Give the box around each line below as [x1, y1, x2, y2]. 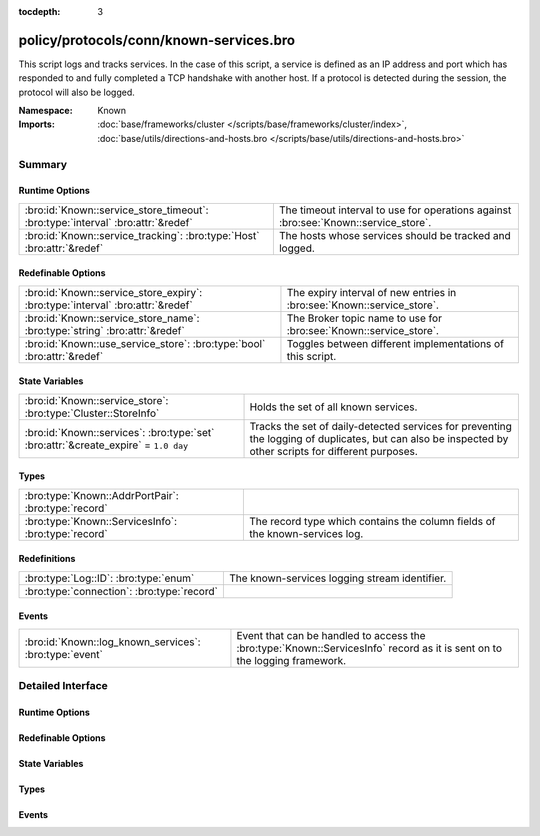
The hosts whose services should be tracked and [278, 228, 512, 242]
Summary [18, 157, 68, 171]
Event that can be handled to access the [236, 628, 426, 642]
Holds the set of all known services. [249, 400, 418, 414]
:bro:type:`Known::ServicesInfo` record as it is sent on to [236, 641, 503, 655]
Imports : [18, 118, 55, 130]
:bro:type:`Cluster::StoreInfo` [24, 406, 160, 420]
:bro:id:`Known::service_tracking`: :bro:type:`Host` [24, 228, 260, 242]
